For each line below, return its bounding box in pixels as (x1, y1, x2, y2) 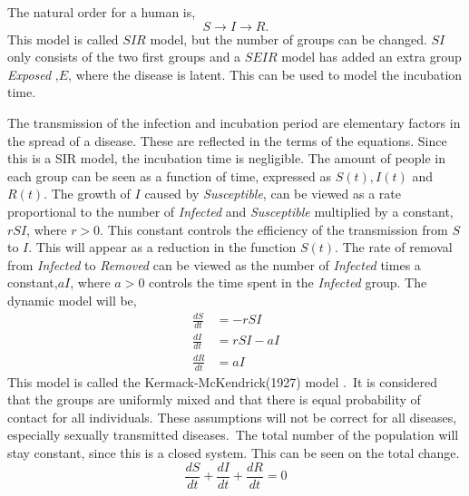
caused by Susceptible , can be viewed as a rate (144, 184, 401, 203)
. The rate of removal (335, 238, 453, 257)
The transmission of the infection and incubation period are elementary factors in (7, 112, 461, 131)
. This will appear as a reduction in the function (28, 238, 297, 257)
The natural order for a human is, (7, 3, 196, 21)
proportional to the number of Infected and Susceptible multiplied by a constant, (7, 201, 454, 220)
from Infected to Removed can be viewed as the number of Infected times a (7, 255, 421, 274)
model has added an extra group (281, 47, 462, 66)
